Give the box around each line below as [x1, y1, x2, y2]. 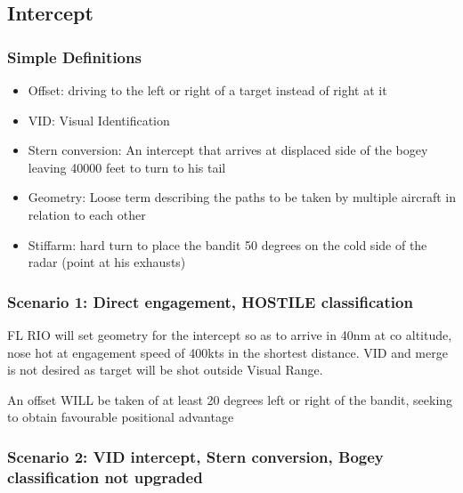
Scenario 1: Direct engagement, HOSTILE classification [7, 290, 413, 312]
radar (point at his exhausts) [28, 253, 186, 271]
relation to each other [28, 205, 146, 223]
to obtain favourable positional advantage [7, 408, 234, 426]
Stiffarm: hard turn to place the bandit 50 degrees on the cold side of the [28, 235, 427, 254]
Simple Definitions [7, 45, 142, 68]
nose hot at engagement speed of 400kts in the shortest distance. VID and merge [7, 343, 448, 361]
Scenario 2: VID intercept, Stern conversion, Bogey [7, 445, 384, 467]
